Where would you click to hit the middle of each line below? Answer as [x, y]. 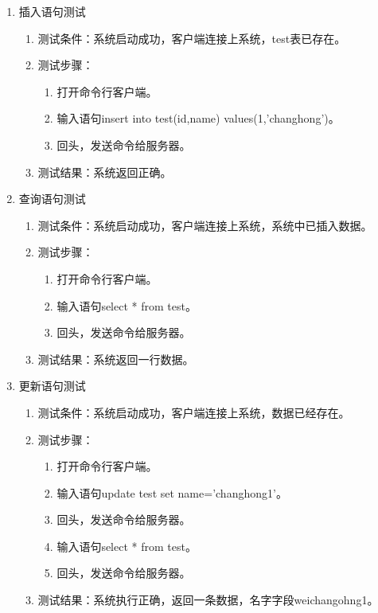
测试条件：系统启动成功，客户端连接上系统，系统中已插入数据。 [205, 225]
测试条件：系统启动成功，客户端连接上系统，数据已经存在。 [194, 412]
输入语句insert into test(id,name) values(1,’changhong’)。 [198, 118]
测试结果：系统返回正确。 [105, 172]
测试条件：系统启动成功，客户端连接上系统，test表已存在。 [192, 38]
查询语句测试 [52, 199]
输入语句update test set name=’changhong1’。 [172, 492]
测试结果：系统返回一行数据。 [116, 359]
